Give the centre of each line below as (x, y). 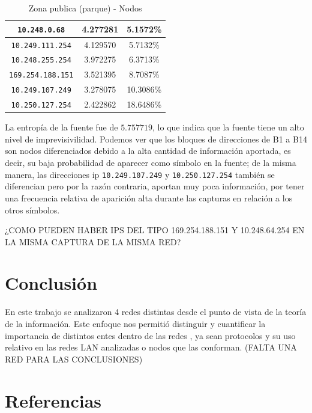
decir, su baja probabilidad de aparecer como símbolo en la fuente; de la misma (151, 163)
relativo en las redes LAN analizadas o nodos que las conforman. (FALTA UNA (151, 347)
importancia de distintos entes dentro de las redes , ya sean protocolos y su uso (150, 335)
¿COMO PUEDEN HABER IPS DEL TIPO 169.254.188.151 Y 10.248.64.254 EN (155, 230)
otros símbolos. (32, 210)
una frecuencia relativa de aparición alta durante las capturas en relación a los (149, 197)
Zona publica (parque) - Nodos (85, 8)
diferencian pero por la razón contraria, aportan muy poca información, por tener (155, 186)
